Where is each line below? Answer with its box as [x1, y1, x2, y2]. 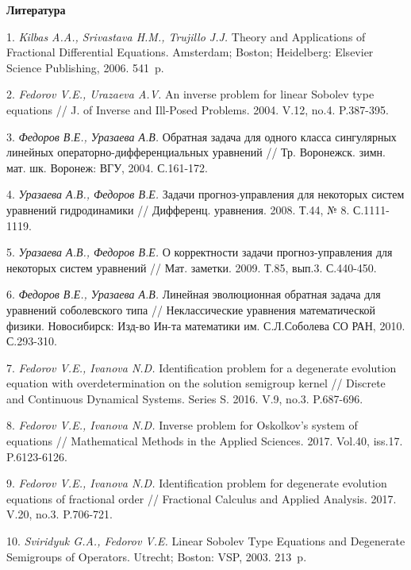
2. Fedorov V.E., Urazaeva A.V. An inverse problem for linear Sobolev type [6, 86, 375, 102]
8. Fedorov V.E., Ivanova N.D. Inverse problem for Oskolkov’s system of [6, 417, 358, 433]
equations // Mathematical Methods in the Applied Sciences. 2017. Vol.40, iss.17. [6, 433, 403, 449]
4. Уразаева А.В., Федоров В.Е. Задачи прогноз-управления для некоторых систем [6, 186, 405, 202]
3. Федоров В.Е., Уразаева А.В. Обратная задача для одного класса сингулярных [6, 128, 397, 144]
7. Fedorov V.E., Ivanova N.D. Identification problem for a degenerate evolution [6, 359, 397, 376]
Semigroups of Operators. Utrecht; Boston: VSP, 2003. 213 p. [6, 548, 307, 564]
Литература [6, 2, 66, 17]
